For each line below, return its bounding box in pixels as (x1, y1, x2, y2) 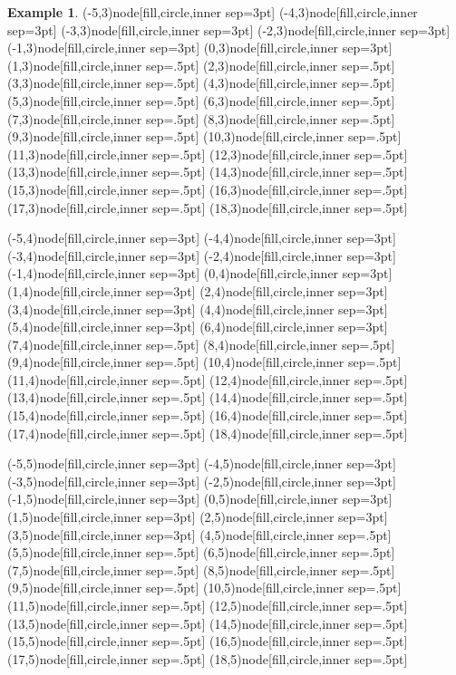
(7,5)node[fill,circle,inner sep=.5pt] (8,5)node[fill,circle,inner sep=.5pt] (7, 560, 395, 579)
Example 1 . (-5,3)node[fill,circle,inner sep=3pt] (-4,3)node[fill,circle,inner (7, 3, 418, 21)
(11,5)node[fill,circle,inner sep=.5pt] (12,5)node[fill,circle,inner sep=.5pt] (7, 596, 408, 614)
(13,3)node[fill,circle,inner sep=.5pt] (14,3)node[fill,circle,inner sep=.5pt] (7, 162, 408, 181)
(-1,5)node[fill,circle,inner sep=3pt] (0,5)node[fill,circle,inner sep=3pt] (7, 489, 393, 508)
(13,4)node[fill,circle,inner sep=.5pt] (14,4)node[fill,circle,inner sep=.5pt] (7, 388, 408, 407)
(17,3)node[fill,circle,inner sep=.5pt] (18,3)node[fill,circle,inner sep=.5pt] (7, 198, 408, 217)
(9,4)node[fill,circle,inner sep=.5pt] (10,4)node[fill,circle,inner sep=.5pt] (7, 352, 402, 371)
